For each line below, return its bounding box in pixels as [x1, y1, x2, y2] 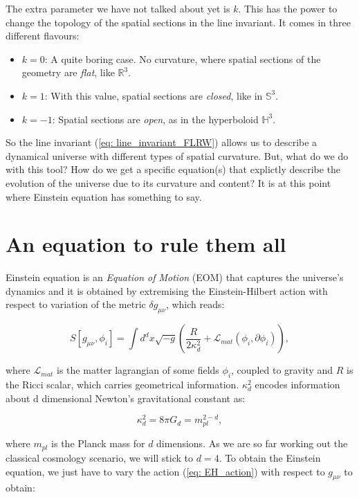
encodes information [255, 377, 340, 392]
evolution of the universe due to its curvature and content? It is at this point [6, 175, 331, 190]
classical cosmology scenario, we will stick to [6, 450, 194, 464]
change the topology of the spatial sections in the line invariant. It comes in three [6, 15, 351, 29]
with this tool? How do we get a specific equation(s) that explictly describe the [6, 162, 341, 177]
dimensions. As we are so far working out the [156, 436, 348, 451]
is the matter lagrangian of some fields [57, 363, 219, 377]
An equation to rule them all [6, 230, 286, 258]
